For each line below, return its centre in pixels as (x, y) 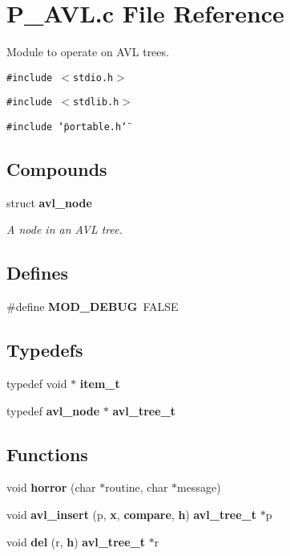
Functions (47, 454)
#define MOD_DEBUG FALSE (93, 307)
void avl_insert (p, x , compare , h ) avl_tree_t (132, 515)
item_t (100, 384)
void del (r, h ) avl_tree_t (76, 541)
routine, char (137, 487)
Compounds (57, 169)
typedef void (37, 384)
